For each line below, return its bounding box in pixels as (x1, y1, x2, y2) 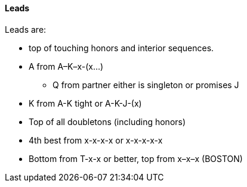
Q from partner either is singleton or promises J (53, 79, 239, 90)
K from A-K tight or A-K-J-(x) (29, 98, 142, 108)
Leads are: (5, 24, 47, 35)
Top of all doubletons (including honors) (29, 116, 186, 127)
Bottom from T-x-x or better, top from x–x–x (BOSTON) (29, 153, 243, 164)
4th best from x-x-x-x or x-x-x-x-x (29, 135, 163, 145)
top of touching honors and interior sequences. (29, 42, 214, 53)
